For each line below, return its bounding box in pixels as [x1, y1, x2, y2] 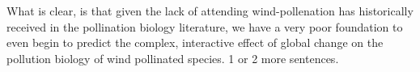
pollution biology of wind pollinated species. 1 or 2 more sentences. [6, 49, 339, 66]
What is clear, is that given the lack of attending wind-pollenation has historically [6, 2, 414, 19]
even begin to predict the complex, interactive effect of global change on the [6, 34, 384, 51]
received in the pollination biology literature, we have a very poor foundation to [6, 18, 403, 35]
